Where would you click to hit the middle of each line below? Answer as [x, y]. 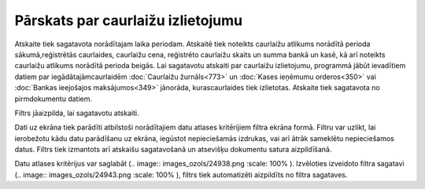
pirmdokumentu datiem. [54, 99]
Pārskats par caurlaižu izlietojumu [129, 20]
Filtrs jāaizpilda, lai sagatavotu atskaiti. [77, 113]
